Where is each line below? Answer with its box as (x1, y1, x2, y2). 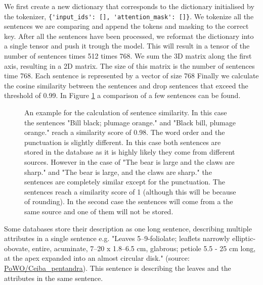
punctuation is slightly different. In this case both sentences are (24, 136, 221, 147)
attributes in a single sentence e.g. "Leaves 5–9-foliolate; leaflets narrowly (4, 233, 230, 244)
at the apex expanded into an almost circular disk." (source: (4, 253, 190, 263)
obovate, (4, 243, 30, 253)
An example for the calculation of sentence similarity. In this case (24, 107, 227, 117)
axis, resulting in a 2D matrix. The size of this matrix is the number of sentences (4, 60, 255, 71)
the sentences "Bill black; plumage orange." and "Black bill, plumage (24, 117, 236, 127)
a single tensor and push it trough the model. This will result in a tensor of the (4, 40, 250, 51)
